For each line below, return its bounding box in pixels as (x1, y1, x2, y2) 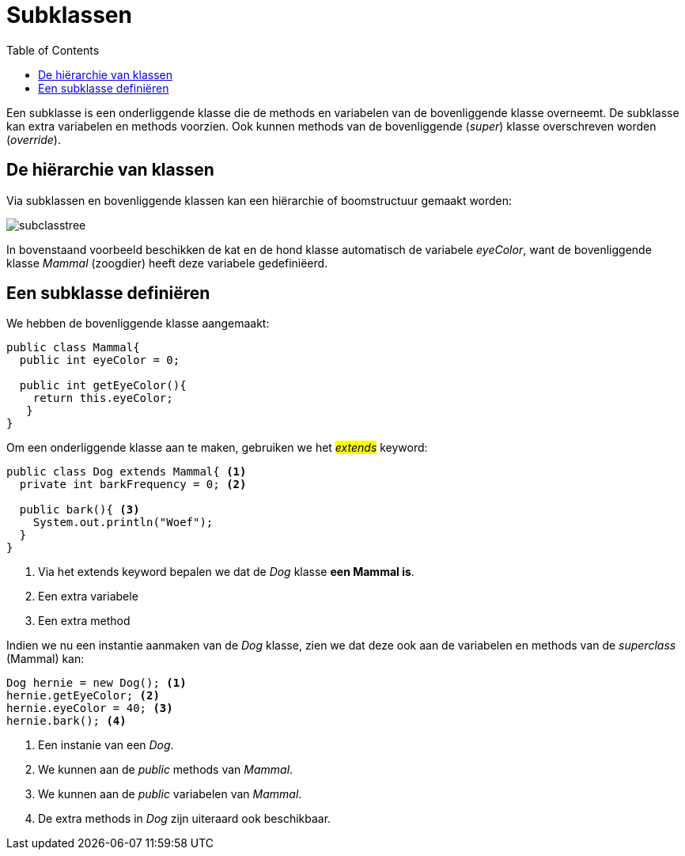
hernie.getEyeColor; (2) (6, 689, 160, 703)
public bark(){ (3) (19, 503, 140, 517)
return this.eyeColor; (32, 392, 173, 405)
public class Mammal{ (6, 341, 140, 354)
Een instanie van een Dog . (38, 738, 174, 752)
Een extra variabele (38, 589, 138, 604)
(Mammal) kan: (6, 652, 85, 666)
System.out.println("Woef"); (32, 516, 214, 529)
